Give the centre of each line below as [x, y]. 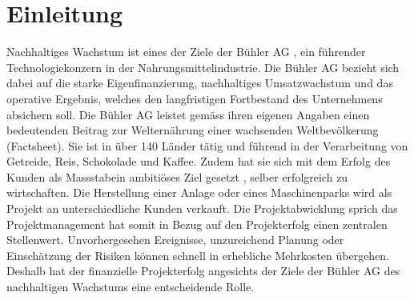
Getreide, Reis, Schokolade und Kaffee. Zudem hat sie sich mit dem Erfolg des [199, 161]
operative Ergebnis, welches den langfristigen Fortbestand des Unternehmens [195, 98]
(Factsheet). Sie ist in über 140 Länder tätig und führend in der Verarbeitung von [207, 145]
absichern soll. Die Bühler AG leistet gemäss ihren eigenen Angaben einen [188, 114]
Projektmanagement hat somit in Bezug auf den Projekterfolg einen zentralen [197, 224]
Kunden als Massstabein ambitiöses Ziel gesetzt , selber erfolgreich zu [177, 176]
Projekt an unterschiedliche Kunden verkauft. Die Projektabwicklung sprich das [202, 208]
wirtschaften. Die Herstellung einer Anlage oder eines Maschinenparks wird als [199, 192]
